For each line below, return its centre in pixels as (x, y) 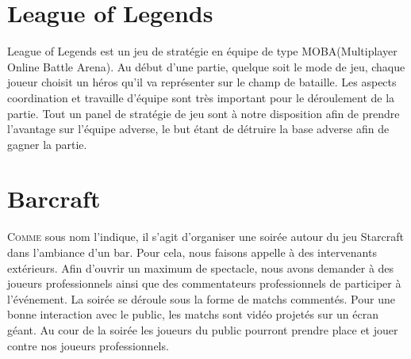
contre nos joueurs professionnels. (88, 345)
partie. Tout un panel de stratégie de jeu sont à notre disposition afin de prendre (204, 113)
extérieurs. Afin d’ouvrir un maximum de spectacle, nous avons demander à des (201, 267)
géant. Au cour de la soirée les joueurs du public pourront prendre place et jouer (203, 329)
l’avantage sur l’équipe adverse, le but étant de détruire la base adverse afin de (198, 129)
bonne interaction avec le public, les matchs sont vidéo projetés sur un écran (193, 314)
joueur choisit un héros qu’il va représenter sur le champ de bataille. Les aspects (202, 82)
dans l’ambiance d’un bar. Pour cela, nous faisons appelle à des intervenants (192, 252)
